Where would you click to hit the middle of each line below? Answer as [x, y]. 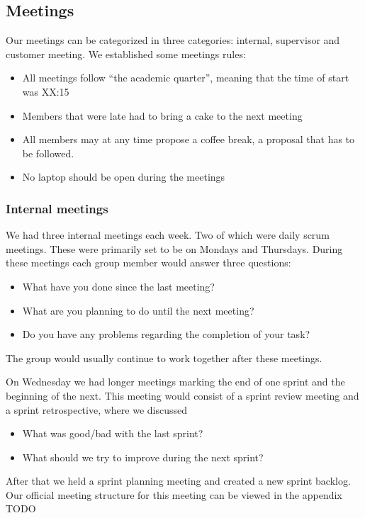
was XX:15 [46, 91]
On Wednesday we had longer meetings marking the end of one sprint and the [175, 382]
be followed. [48, 153]
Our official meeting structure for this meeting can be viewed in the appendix [174, 494]
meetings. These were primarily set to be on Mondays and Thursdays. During [174, 248]
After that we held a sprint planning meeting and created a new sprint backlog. [178, 481]
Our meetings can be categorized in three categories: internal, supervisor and [173, 40]
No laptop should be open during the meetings [124, 177]
